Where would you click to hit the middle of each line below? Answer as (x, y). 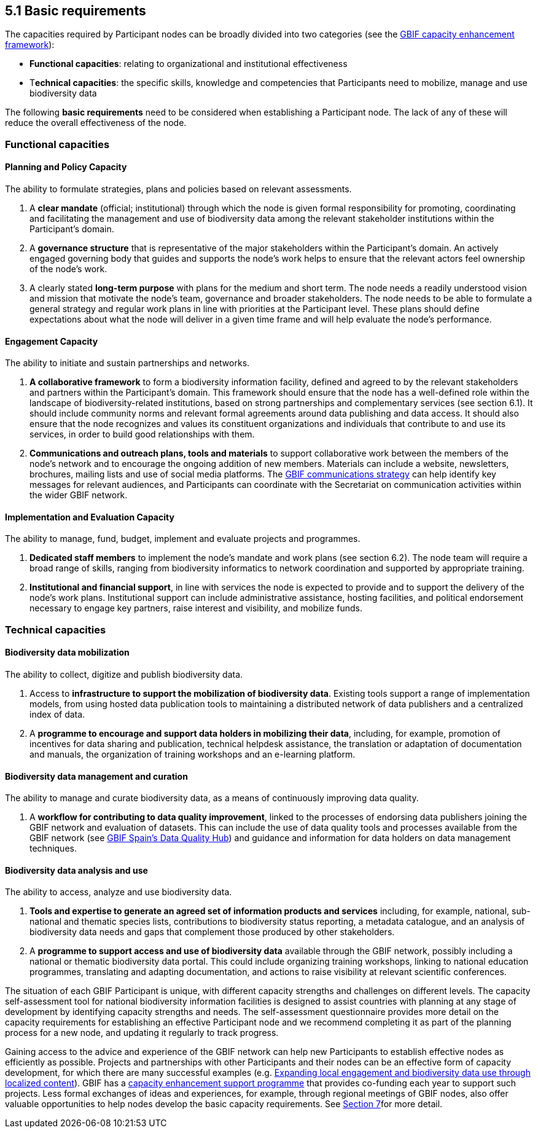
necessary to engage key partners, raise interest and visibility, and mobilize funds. (196, 608)
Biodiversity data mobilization (67, 653)
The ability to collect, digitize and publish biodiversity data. (124, 675)
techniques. (53, 849)
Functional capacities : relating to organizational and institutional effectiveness (189, 64)
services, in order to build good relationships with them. (142, 434)
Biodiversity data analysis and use (76, 870)
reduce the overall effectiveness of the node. (96, 123)
